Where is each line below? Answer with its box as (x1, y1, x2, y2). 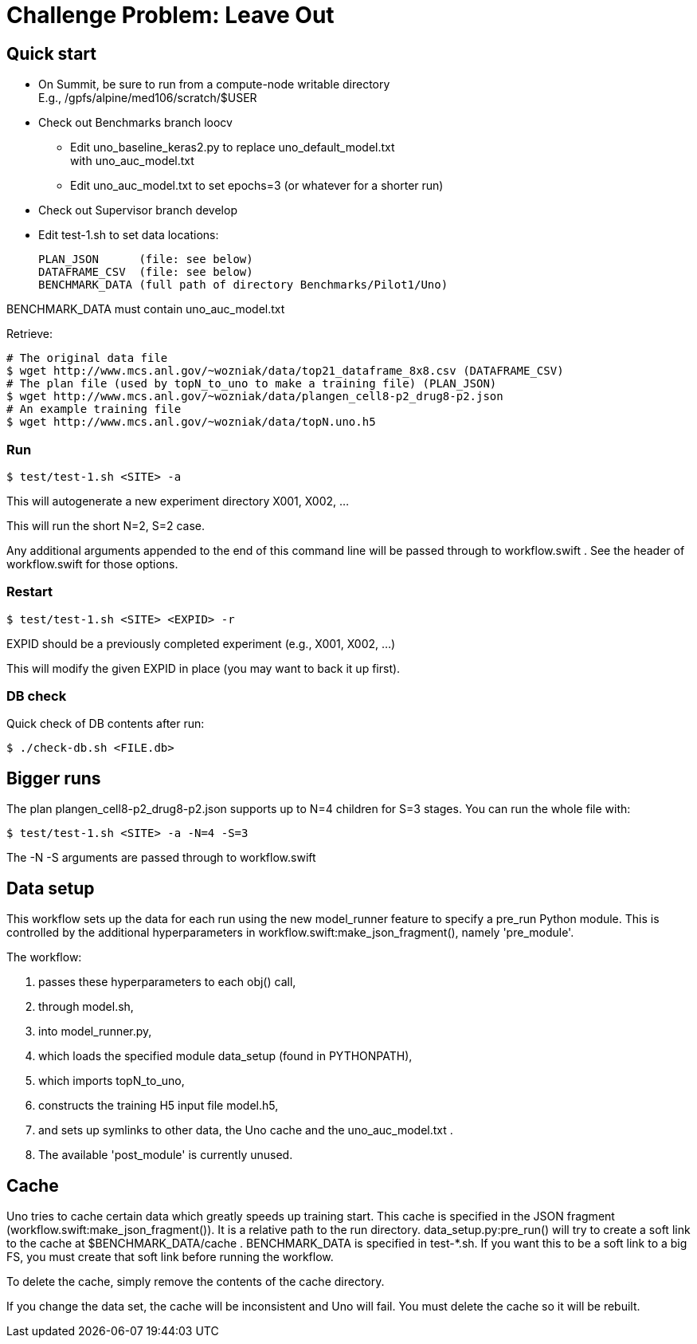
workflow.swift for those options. (6, 556, 178, 571)
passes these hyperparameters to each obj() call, (38, 975, 296, 989)
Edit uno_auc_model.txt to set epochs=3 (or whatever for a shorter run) (70, 179, 444, 193)
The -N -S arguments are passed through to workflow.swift (6, 851, 316, 865)
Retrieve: (6, 327, 53, 341)
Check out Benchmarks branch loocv (38, 116, 233, 130)
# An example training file (6, 403, 182, 416)
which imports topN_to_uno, (38, 1074, 185, 1088)
